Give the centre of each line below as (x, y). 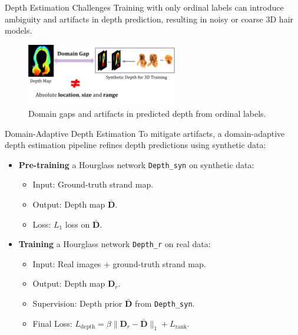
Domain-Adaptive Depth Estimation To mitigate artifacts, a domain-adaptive (145, 133)
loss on (77, 224)
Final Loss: (52, 323)
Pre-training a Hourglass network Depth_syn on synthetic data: (136, 164)
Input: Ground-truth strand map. (93, 184)
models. (19, 30)
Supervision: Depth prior (77, 303)
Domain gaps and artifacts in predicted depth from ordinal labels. (147, 113)
